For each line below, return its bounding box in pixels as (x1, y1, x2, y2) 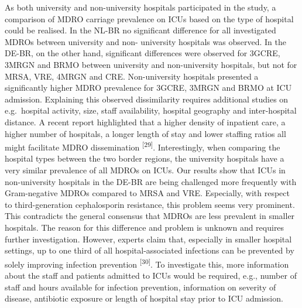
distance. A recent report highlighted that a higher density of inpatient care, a (5, 115, 286, 128)
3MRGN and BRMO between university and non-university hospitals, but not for (5, 58, 297, 70)
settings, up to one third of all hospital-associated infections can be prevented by (5, 244, 294, 256)
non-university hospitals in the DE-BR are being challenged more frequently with (5, 175, 297, 187)
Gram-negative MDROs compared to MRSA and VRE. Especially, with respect (5, 187, 290, 199)
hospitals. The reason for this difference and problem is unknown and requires (5, 221, 284, 233)
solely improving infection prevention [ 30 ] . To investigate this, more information (5, 256, 289, 270)
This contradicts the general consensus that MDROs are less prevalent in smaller (5, 210, 295, 222)
